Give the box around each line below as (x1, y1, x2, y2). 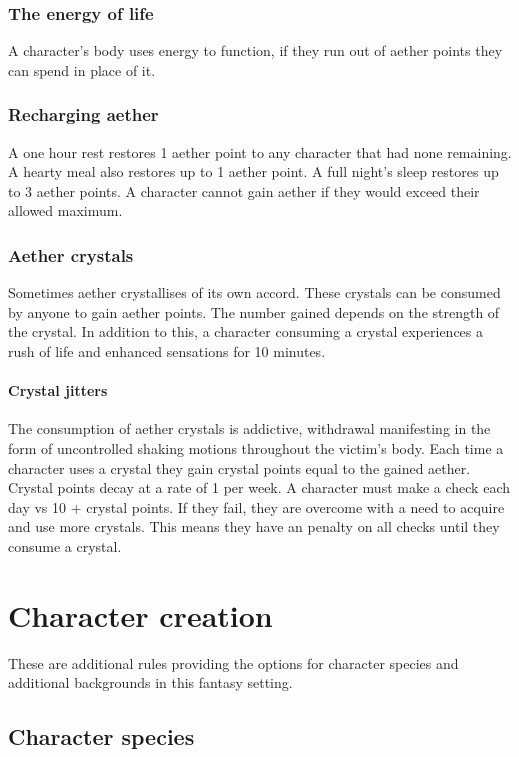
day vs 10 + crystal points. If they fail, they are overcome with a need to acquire (8, 496, 505, 517)
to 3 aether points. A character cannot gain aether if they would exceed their (8, 180, 480, 201)
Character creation (8, 594, 273, 635)
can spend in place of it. (8, 59, 156, 80)
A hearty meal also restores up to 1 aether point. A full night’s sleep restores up (8, 161, 499, 182)
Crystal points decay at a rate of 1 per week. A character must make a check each (8, 477, 510, 498)
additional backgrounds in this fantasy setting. (8, 672, 293, 693)
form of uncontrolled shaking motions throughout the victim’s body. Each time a (8, 437, 504, 458)
